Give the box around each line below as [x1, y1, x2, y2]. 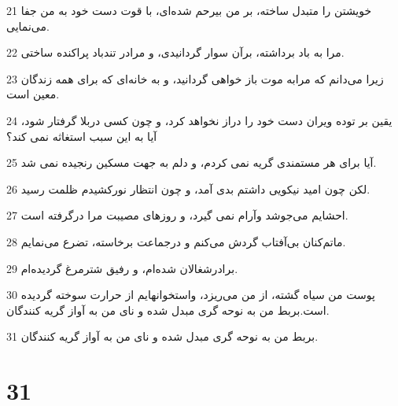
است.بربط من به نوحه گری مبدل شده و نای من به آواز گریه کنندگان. [6, 301, 330, 318]
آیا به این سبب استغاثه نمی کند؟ [6, 127, 157, 144]
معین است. [6, 86, 60, 102]
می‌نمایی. [6, 17, 50, 34]
